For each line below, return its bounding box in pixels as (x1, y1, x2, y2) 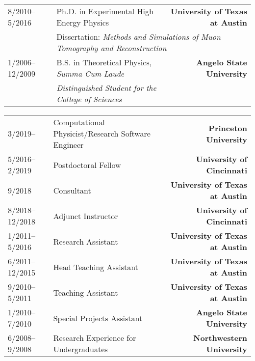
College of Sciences (56, 93, 122, 105)
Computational (53, 116, 105, 128)
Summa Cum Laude (56, 68, 125, 79)
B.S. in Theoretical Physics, (56, 56, 152, 68)
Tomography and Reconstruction (56, 42, 167, 54)
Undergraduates (53, 343, 108, 355)
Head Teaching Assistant (53, 261, 138, 273)
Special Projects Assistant (53, 312, 143, 324)
